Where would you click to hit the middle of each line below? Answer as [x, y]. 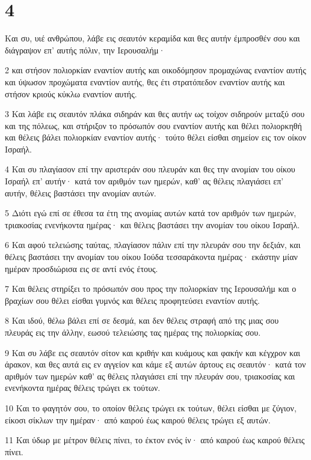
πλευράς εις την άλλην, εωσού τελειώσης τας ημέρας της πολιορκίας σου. [133, 332]
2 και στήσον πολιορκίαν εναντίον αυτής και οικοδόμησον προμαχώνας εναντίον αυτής [155, 70]
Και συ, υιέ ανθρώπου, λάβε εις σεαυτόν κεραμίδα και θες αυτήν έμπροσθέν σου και [152, 38]
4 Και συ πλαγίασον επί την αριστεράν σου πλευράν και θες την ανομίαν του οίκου [150, 169]
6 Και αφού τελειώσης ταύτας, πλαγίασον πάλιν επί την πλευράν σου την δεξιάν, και [153, 245]
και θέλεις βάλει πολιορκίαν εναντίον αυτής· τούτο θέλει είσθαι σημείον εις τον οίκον [156, 137]
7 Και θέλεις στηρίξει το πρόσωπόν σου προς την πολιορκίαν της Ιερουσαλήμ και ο [151, 289]
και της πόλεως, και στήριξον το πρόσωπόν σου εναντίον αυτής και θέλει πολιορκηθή [153, 125]
